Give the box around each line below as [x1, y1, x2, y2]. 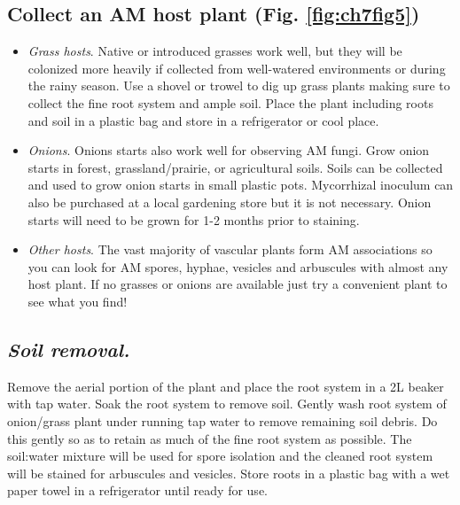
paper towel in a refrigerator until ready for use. [7, 481, 268, 500]
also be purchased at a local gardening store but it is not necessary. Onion [27, 192, 432, 211]
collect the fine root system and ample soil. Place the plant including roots [27, 93, 433, 112]
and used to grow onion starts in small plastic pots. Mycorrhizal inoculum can [27, 175, 454, 194]
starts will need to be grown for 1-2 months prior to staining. [27, 210, 360, 229]
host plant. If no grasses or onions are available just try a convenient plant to [27, 275, 448, 293]
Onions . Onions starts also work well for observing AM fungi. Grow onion [27, 141, 430, 159]
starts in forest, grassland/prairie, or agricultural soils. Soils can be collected [27, 158, 443, 176]
